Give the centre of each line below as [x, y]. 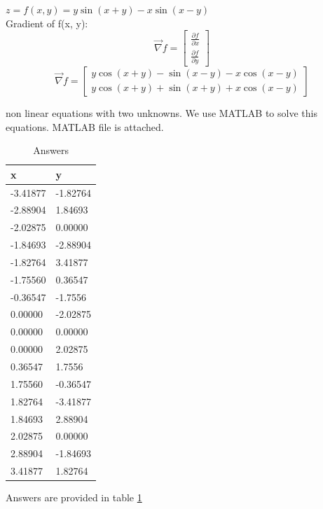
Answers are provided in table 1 [74, 497]
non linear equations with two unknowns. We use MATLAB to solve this [161, 112]
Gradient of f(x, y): [47, 23]
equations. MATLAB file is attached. [85, 126]
